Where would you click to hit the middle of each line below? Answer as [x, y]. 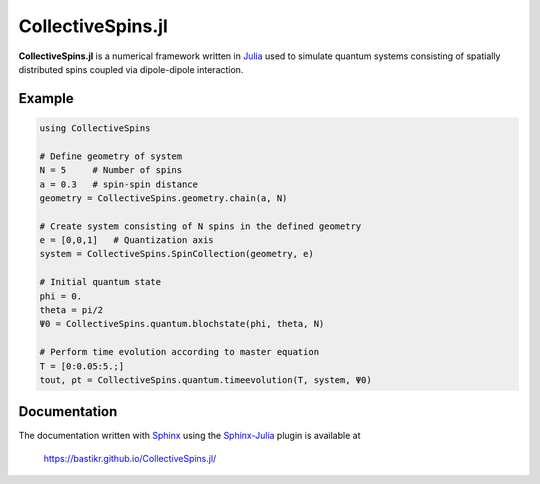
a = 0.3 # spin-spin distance [119, 184]
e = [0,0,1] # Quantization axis [126, 240]
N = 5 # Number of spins [111, 170]
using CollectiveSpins [95, 128]
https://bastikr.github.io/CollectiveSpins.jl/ [130, 458]
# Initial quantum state [100, 282]
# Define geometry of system [111, 156]
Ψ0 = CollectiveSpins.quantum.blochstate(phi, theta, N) [182, 324]
